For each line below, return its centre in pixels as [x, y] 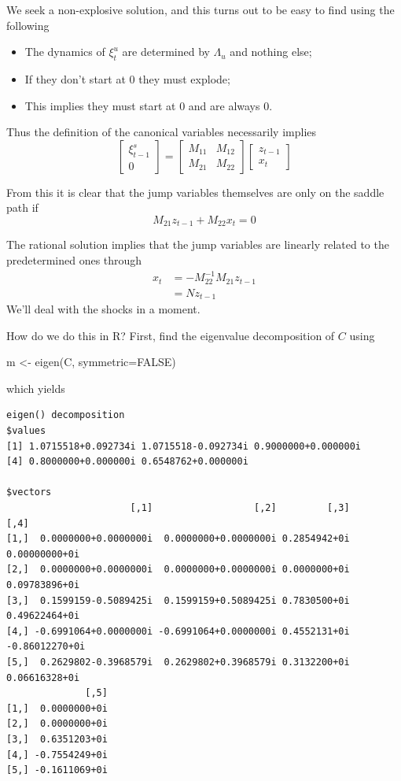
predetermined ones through [74, 260]
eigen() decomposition [66, 415]
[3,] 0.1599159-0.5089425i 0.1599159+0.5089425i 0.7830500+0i [178, 600]
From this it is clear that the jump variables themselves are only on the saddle [195, 192]
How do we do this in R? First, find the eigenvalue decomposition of [171, 335]
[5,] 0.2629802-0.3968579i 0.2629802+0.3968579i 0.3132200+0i [178, 662]
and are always [224, 105]
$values [26, 431]
